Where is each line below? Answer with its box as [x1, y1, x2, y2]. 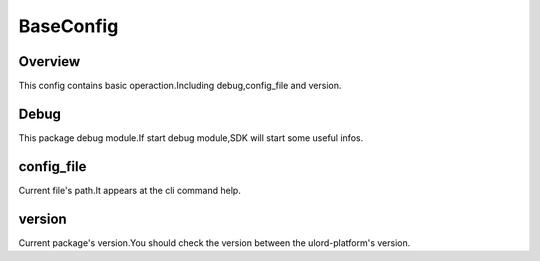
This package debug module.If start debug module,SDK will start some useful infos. [18, 131, 364, 144]
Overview [18, 53, 81, 70]
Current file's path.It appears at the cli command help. [18, 184, 242, 196]
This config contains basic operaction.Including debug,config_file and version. [18, 80, 342, 92]
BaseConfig [18, 15, 119, 37]
